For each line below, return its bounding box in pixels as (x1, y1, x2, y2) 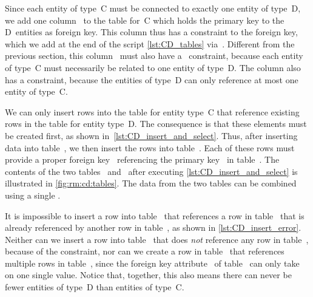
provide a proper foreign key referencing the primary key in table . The (5, 153, 280, 166)
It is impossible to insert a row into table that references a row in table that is (5, 209, 305, 222)
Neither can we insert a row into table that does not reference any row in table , (5, 233, 309, 245)
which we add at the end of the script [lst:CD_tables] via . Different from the (5, 37, 295, 50)
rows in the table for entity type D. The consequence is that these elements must (5, 117, 307, 130)
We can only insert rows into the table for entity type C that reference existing (5, 105, 300, 118)
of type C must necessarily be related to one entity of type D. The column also (5, 61, 301, 73)
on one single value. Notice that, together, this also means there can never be (5, 268, 292, 281)
